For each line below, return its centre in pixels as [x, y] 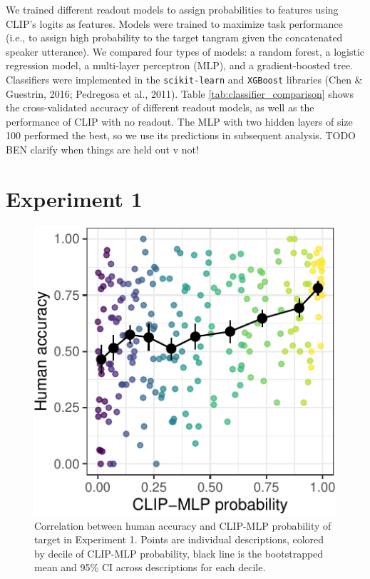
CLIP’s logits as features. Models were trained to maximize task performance [174, 23]
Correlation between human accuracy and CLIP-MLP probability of [183, 525]
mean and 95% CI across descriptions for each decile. [150, 567]
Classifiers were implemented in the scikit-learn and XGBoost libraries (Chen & [184, 79]
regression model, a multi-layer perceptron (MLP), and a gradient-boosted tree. [180, 65]
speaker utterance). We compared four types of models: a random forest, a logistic [185, 51]
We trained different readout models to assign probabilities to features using [172, 9]
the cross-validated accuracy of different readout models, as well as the [160, 107]
